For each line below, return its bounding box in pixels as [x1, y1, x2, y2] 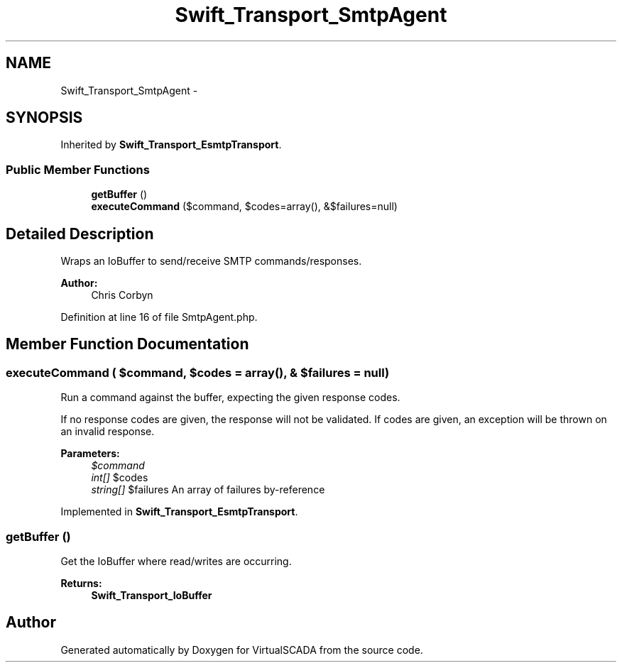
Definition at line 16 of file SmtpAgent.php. [60, 311, 258, 324]
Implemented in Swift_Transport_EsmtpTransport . [60, 505, 298, 518]
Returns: [60, 577, 102, 589]
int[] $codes [91, 471, 148, 484]
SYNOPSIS [6, 109, 83, 127]
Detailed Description [6, 224, 154, 243]
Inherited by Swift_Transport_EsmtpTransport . [60, 138, 282, 151]
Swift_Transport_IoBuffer [91, 589, 212, 601]
